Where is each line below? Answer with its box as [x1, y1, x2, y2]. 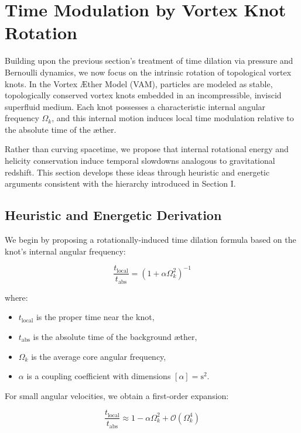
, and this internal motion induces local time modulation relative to [52, 112, 294, 124]
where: [5, 291, 28, 303]
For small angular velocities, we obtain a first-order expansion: [5, 389, 229, 401]
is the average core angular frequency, [31, 350, 166, 362]
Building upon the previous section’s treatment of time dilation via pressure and [5, 54, 293, 67]
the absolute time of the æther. [5, 123, 117, 135]
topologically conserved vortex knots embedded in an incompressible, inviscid [5, 89, 282, 101]
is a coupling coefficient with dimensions [26, 370, 171, 382]
